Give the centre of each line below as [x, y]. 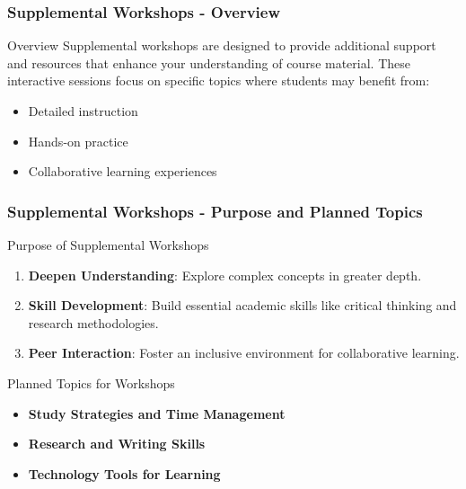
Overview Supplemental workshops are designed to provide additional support [222, 45]
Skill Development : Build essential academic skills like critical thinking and [242, 305]
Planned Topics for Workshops [91, 382]
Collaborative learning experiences [123, 171]
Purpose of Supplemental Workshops [108, 244]
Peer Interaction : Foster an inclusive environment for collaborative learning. [244, 353]
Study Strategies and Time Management [157, 413]
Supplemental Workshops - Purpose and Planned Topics [215, 211]
